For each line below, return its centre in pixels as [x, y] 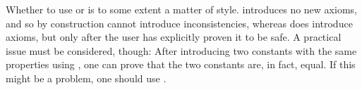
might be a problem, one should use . [86, 78]
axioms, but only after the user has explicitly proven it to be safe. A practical [174, 37]
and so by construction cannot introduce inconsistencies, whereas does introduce [179, 23]
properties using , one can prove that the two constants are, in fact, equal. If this [181, 64]
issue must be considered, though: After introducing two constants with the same [181, 50]
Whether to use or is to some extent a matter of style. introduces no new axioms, [181, 9]
